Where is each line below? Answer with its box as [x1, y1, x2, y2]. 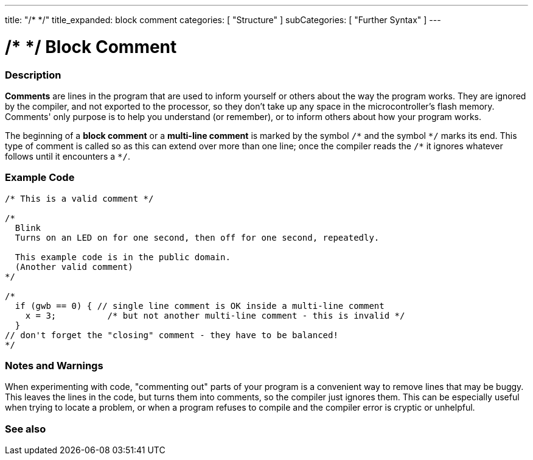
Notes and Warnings [5, 359, 103, 372]
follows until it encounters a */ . [5, 150, 130, 161]
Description [5, 68, 61, 81]
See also [5, 422, 46, 435]
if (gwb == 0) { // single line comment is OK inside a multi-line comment [15, 300, 385, 311]
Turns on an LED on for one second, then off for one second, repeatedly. [15, 232, 380, 242]
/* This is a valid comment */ [5, 193, 154, 203]
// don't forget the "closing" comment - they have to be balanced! [5, 330, 338, 340]
